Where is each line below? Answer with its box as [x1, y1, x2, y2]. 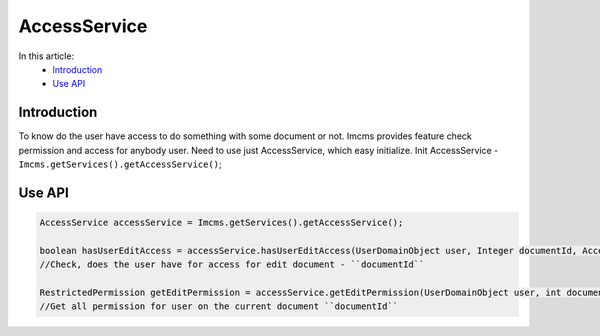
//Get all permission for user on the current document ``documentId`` [39, 301, 399, 312]
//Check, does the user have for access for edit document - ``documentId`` [39, 259, 425, 270]
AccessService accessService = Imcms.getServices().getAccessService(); [39, 217, 404, 229]
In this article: [18, 50, 75, 62]
